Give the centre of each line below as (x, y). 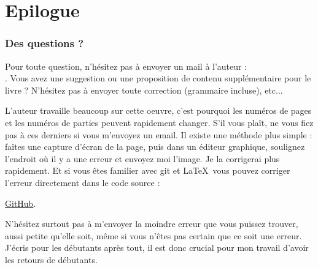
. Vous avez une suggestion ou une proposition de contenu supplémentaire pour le (158, 78)
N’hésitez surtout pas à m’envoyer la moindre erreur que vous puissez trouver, (152, 224)
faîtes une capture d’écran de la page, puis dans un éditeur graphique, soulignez (155, 147)
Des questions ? (45, 43)
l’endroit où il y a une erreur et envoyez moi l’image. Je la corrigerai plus (142, 158)
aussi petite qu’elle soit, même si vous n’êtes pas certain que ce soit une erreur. (153, 235)
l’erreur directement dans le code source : (83, 182)
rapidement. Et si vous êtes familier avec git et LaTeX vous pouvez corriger (148, 170)
